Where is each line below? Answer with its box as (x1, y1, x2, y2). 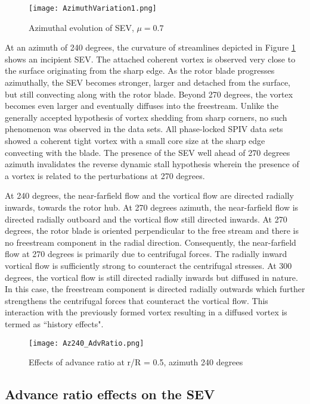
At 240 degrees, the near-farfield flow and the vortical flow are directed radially (5, 189, 294, 202)
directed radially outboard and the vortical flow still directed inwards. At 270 (5, 212, 287, 225)
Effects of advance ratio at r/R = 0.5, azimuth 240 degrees (29, 356, 243, 368)
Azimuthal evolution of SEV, (29, 21, 134, 33)
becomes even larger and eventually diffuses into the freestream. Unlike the (5, 99, 278, 112)
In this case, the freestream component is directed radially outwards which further (5, 283, 305, 295)
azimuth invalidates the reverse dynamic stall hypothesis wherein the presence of (5, 158, 299, 170)
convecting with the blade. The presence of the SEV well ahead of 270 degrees (5, 146, 290, 158)
